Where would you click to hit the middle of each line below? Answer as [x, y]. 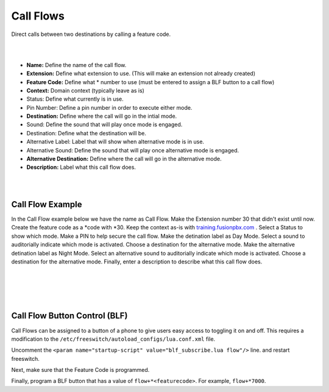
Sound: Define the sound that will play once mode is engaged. [104, 124]
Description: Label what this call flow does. [81, 167]
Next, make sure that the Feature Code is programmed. [80, 370]
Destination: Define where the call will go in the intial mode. [102, 116]
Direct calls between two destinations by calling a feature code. [91, 34]
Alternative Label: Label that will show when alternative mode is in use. [115, 142]
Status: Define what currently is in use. [75, 99]
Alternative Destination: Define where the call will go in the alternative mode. [124, 159]
